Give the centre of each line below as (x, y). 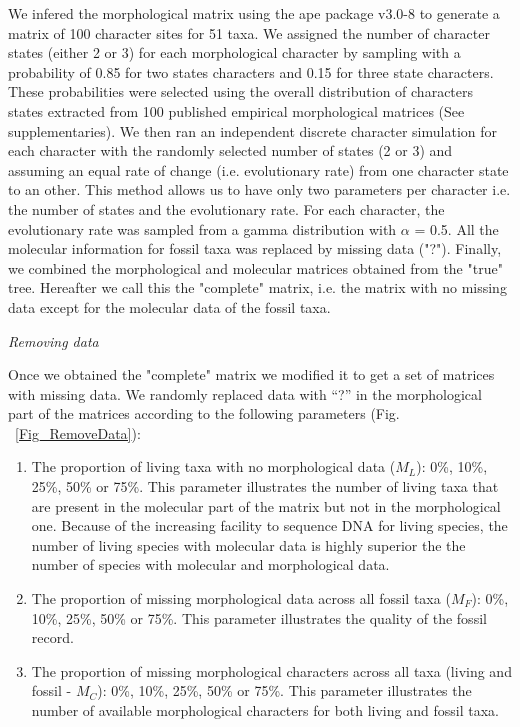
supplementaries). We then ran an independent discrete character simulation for (253, 130)
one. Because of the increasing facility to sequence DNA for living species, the (269, 525)
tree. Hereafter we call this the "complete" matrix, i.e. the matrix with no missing (257, 287)
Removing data (53, 340)
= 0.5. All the (456, 228)
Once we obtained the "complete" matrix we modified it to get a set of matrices (251, 374)
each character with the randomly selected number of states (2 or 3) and (230, 150)
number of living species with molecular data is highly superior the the (248, 544)
